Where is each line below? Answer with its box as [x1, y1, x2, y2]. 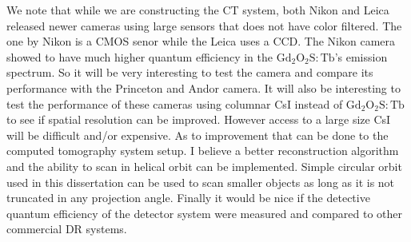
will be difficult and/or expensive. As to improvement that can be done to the [6, 126, 389, 143]
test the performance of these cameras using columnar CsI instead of [6, 95, 343, 112]
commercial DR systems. [6, 220, 127, 237]
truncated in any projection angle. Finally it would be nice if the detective [6, 189, 370, 206]
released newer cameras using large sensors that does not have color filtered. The [6, 17, 402, 34]
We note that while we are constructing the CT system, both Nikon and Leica [6, 2, 389, 18]
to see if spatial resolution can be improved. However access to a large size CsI [6, 111, 391, 128]
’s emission [334, 48, 388, 65]
